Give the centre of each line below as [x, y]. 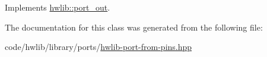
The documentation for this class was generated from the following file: [134, 27]
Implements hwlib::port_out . [58, 7]
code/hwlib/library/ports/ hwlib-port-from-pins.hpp [98, 47]
